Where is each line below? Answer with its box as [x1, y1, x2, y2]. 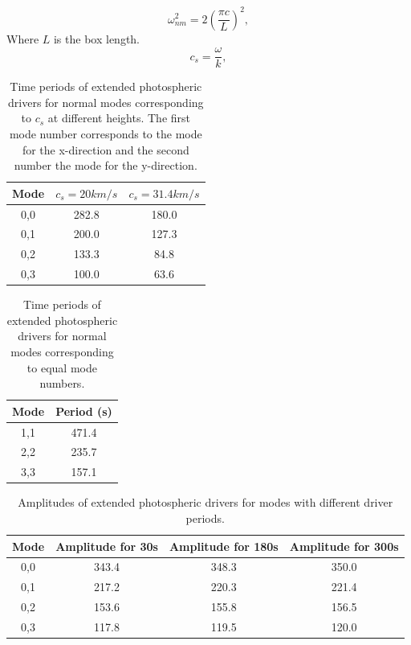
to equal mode [26, 359, 97, 376]
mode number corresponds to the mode [9, 125, 202, 142]
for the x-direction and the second [22, 141, 189, 158]
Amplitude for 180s [169, 537, 279, 554]
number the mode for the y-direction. [14, 157, 197, 174]
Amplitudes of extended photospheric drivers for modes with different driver [18, 494, 393, 511]
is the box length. [53, 30, 140, 47]
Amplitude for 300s [289, 537, 399, 554]
